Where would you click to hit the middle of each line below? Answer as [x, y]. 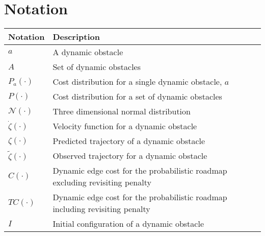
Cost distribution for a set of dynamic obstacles [137, 97]
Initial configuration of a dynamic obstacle [128, 224]
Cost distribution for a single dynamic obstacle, [137, 82]
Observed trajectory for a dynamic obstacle [130, 156]
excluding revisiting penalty [102, 182]
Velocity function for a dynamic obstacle [125, 126]
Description [76, 37]
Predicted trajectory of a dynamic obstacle [129, 141]
